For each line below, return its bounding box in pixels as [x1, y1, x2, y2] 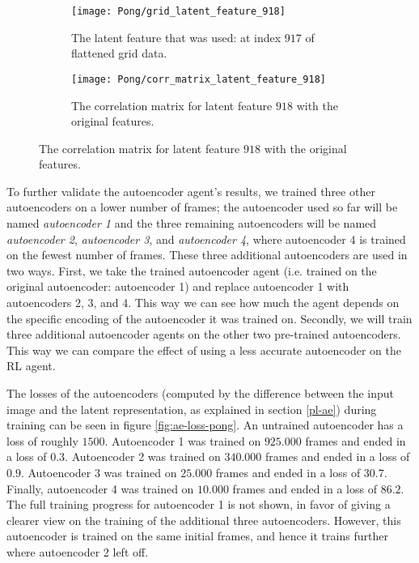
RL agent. [6, 357, 56, 374]
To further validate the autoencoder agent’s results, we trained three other [6, 182, 375, 199]
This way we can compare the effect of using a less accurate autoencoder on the [6, 341, 401, 358]
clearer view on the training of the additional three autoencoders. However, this [6, 511, 401, 528]
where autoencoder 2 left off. [6, 543, 149, 560]
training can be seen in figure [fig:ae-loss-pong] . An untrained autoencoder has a [6, 416, 404, 433]
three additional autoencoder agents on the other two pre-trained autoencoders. [6, 326, 401, 343]
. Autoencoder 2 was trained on [65, 448, 221, 465]
